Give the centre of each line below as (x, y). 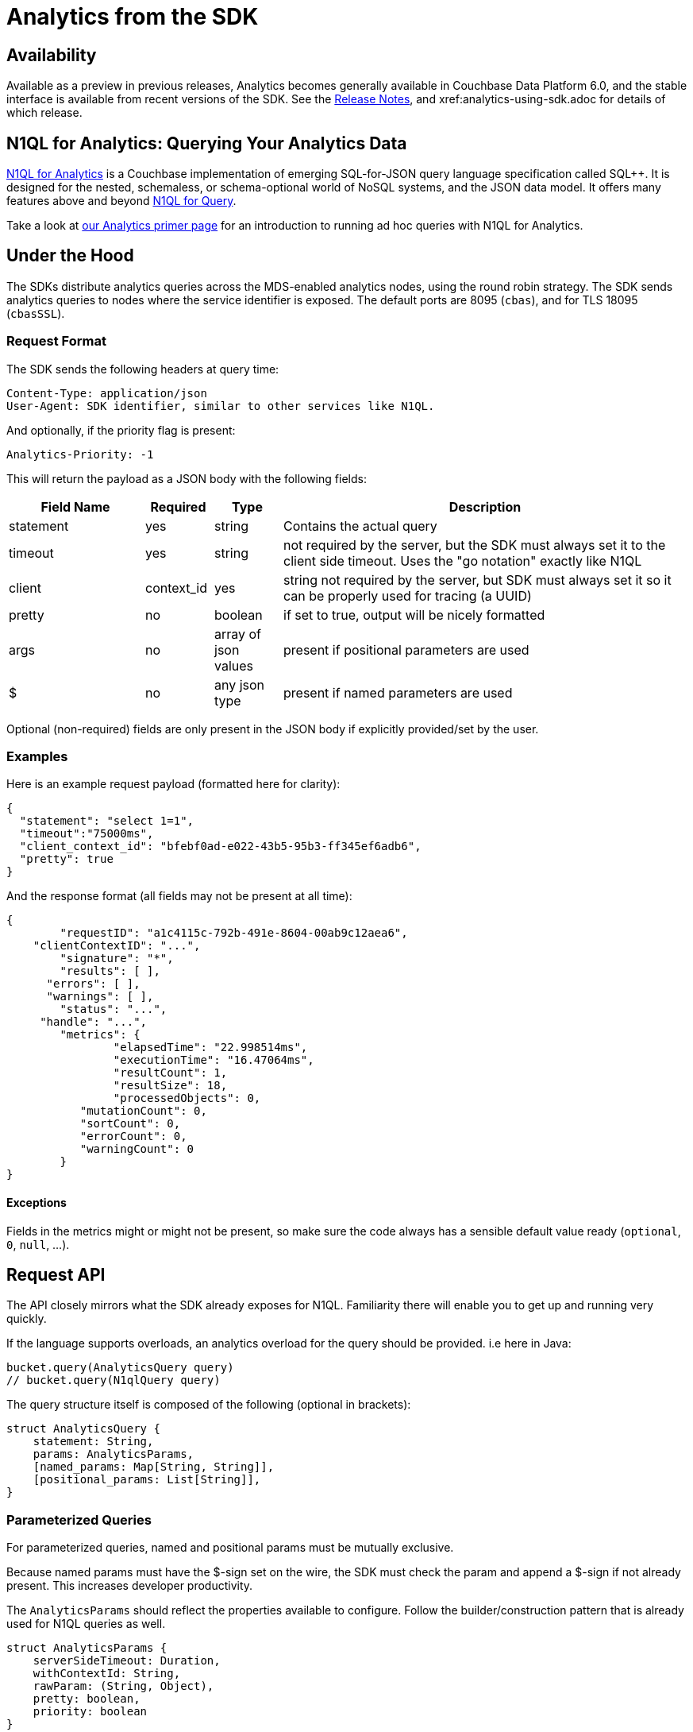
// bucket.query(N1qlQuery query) (114, 1380)
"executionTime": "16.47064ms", (214, 1060)
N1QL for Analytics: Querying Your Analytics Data (207, 143)
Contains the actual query (360, 526)
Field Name (75, 506)
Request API (56, 1275)
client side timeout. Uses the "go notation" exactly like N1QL (463, 561)
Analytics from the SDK (133, 17)
